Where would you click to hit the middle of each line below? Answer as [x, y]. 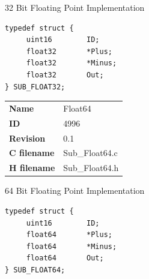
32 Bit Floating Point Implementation [75, 7]
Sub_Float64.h [91, 168]
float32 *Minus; [71, 63]
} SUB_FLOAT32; [35, 87]
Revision [27, 138]
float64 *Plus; [69, 235]
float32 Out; [65, 75]
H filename [32, 168]
